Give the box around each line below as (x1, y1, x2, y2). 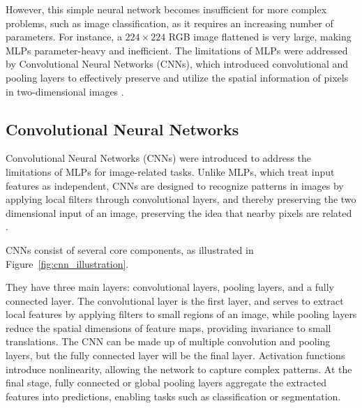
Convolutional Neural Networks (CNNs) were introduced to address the (6, 151, 311, 165)
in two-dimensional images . (6, 84, 124, 98)
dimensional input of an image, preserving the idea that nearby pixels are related (6, 205, 352, 220)
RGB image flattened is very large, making (168, 29, 352, 44)
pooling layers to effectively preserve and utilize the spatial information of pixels (6, 70, 349, 84)
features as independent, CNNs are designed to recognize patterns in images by (6, 178, 344, 192)
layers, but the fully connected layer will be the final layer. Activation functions (6, 348, 345, 363)
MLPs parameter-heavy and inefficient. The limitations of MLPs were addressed (6, 43, 348, 57)
